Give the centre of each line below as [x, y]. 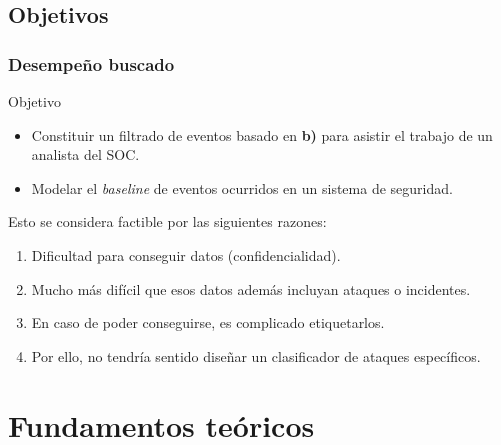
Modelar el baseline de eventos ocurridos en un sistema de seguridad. [242, 187]
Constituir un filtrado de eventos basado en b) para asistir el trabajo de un [262, 134]
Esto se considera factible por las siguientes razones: [167, 221]
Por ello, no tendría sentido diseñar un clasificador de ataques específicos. [256, 355]
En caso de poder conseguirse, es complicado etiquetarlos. [208, 322]
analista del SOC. [85, 154]
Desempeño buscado [91, 63]
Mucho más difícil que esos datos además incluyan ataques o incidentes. [251, 288]
